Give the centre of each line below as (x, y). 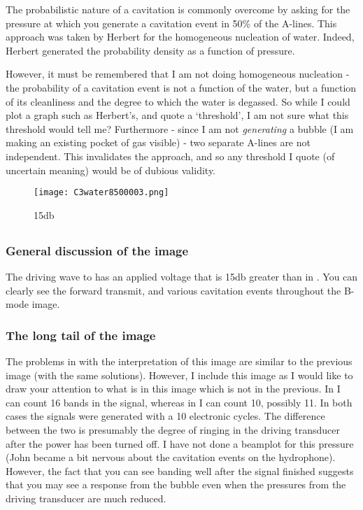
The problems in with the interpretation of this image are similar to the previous (179, 361)
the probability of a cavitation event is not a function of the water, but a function (181, 87)
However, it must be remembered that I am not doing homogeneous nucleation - (178, 74)
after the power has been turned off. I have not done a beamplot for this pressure (180, 443)
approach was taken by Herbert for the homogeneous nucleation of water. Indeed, (180, 37)
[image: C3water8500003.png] (101, 193)
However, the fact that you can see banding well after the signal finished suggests (180, 470)
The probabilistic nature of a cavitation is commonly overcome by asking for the (178, 9)
